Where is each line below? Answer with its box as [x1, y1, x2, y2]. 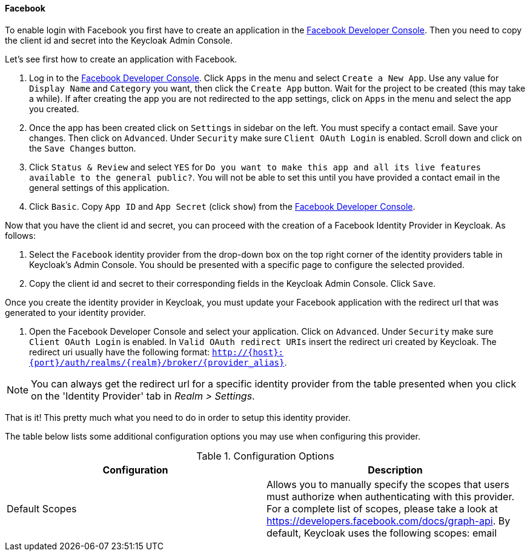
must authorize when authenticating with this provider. [267, 490, 515, 503]
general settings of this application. [29, 182, 170, 193]
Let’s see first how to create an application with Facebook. [5, 53, 237, 64]
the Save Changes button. [29, 142, 136, 153]
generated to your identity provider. [5, 307, 146, 318]
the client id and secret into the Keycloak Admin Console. [5, 35, 233, 45]
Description [368, 463, 423, 476]
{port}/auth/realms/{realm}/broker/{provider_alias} [29, 357, 285, 367]
